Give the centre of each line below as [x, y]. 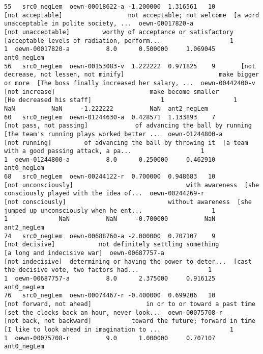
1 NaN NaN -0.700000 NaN [110, 219]
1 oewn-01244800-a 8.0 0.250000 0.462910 [110, 159]
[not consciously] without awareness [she [128, 202]
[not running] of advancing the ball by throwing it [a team [126, 143]
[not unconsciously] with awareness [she [132, 185]
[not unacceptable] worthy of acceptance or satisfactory [119, 32]
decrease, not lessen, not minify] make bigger [132, 75]
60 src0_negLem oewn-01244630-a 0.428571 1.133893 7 [110, 117]
